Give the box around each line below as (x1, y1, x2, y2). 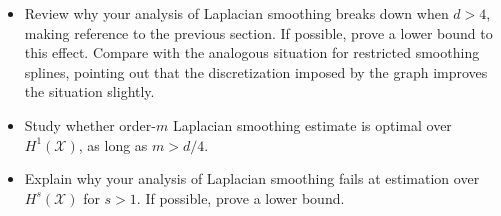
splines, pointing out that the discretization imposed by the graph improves (24, 61, 488, 82)
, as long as (78, 134, 148, 155)
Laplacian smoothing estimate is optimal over (172, 114, 452, 135)
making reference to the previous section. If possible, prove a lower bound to (24, 22, 493, 43)
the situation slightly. (24, 81, 155, 102)
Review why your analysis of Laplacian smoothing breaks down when (24, 3, 449, 23)
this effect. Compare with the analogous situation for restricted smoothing (24, 42, 480, 63)
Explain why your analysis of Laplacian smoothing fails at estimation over (24, 168, 480, 189)
